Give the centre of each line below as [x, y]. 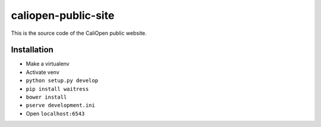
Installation [32, 50]
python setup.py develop [62, 81]
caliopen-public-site [63, 15]
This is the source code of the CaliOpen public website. [79, 33]
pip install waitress [57, 89]
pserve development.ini [60, 105]
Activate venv [43, 72]
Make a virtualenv [48, 64]
